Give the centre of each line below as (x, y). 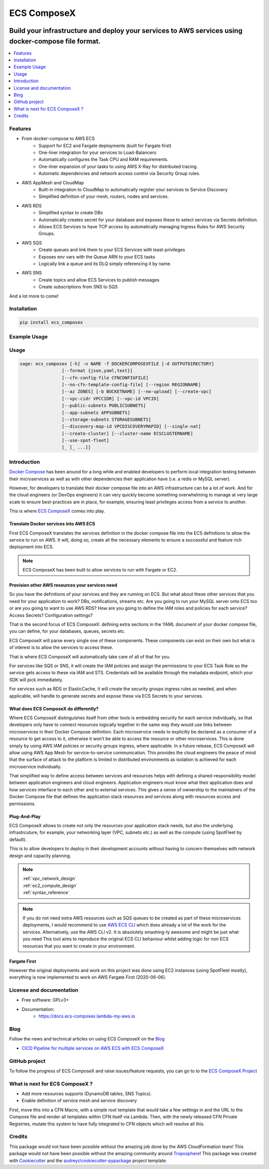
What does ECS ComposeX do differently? (54, 709)
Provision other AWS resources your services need (63, 585)
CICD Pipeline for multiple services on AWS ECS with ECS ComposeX (93, 1048)
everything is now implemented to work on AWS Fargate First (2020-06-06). (88, 977)
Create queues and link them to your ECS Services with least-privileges (112, 250)
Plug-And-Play (25, 816)
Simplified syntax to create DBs (71, 213)
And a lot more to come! (34, 296)
